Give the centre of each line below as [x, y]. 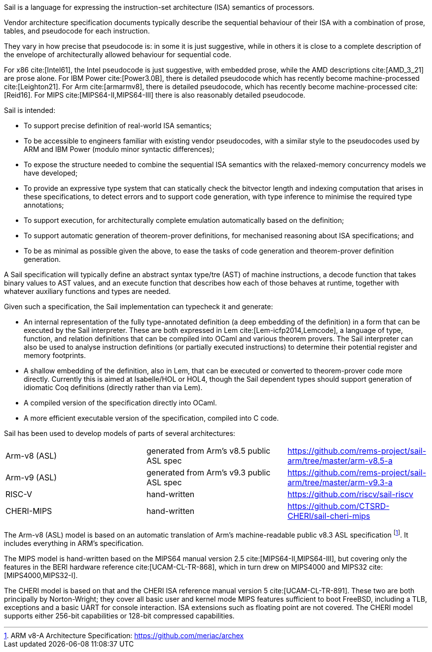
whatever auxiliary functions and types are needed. [88, 291]
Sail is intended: [30, 110]
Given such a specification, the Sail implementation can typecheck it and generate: [139, 307]
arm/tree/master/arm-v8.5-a [340, 461]
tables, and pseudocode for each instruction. [77, 31]
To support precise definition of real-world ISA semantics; [118, 126]
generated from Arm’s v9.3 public [208, 472]
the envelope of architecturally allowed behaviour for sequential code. [118, 54]
